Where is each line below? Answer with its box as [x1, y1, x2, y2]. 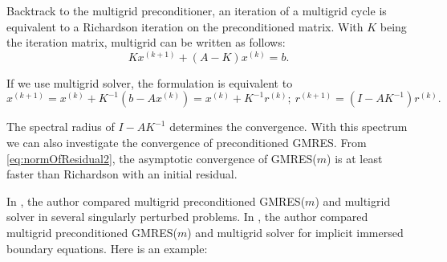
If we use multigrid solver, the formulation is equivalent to [6, 74, 293, 91]
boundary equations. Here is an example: [6, 239, 208, 256]
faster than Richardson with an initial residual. [6, 166, 238, 182]
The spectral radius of [6, 118, 115, 135]
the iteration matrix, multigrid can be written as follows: [6, 34, 286, 51]
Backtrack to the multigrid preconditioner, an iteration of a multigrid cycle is [6, 2, 387, 18]
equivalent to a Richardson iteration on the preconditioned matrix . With [6, 18, 364, 35]
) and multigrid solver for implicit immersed [187, 223, 404, 240]
